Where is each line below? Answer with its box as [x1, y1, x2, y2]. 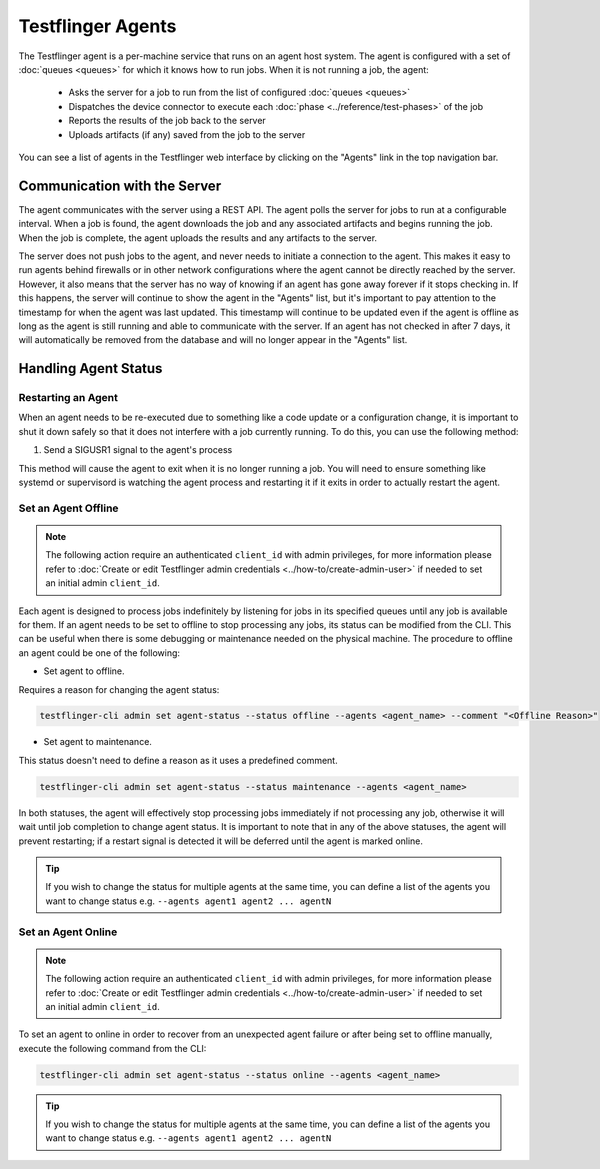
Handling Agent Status [18, 360, 163, 377]
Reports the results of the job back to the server [68, 115, 267, 127]
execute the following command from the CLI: [18, 1042, 207, 1054]
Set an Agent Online [18, 925, 118, 939]
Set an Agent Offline [18, 501, 119, 515]
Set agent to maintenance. [43, 736, 152, 748]
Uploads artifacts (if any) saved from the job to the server [68, 128, 306, 140]
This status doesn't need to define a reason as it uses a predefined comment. [18, 754, 339, 766]
